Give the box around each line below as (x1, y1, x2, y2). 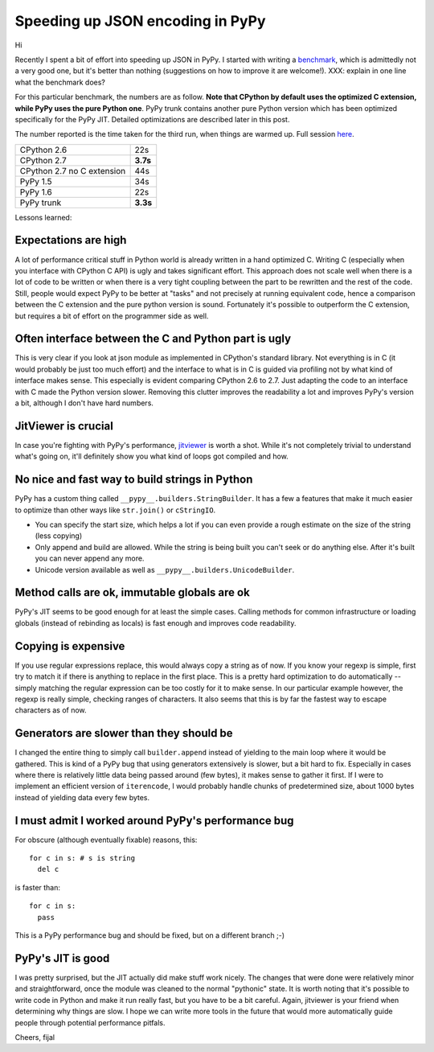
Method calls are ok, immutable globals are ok (14, 586, 251, 599)
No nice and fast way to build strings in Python (14, 473, 253, 487)
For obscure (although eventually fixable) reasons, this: (14, 835, 198, 844)
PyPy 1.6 (19, 186, 52, 197)
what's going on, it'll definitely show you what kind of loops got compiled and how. (14, 451, 289, 462)
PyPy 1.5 (19, 175, 52, 187)
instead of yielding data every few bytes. (14, 792, 150, 802)
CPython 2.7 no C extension (19, 165, 126, 176)
